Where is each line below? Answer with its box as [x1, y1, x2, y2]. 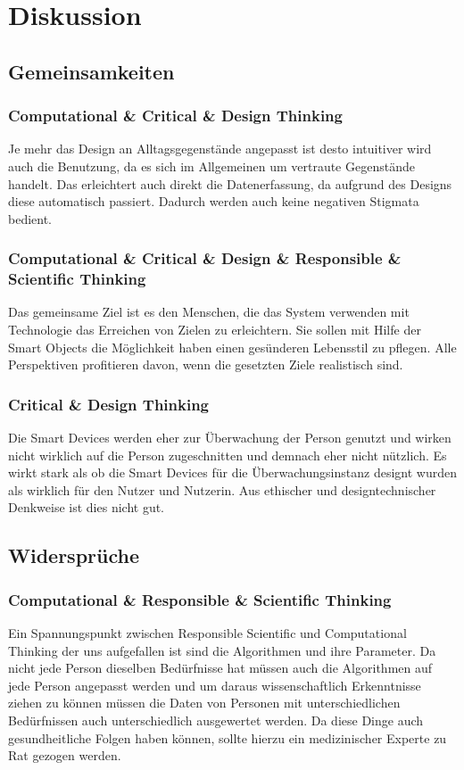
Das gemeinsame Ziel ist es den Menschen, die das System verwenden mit [8, 302, 410, 321]
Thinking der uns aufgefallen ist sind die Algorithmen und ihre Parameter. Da [8, 641, 436, 659]
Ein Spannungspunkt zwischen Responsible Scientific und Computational [8, 624, 407, 642]
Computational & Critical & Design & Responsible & [8, 247, 402, 269]
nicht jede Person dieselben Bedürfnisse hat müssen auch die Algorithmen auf [8, 658, 433, 677]
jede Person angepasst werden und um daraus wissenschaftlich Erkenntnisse [8, 675, 421, 694]
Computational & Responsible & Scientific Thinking [8, 588, 392, 610]
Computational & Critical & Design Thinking [8, 104, 343, 127]
